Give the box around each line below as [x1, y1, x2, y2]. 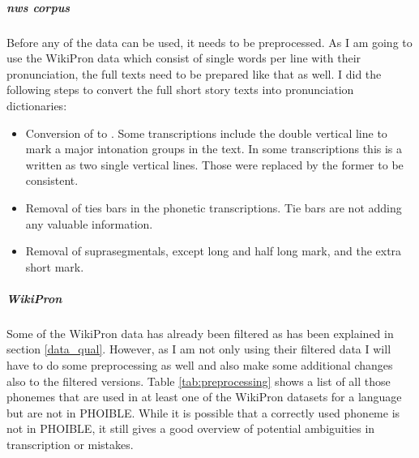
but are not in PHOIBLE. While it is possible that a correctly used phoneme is [6, 404, 400, 421]
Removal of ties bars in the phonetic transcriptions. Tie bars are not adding [25, 199, 402, 216]
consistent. [25, 172, 79, 189]
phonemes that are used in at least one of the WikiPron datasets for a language [6, 388, 402, 405]
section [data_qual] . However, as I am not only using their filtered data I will [6, 340, 391, 357]
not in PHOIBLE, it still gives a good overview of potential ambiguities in [6, 420, 375, 437]
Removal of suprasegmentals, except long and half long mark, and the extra [25, 242, 402, 259]
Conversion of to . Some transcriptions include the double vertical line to [25, 124, 387, 141]
